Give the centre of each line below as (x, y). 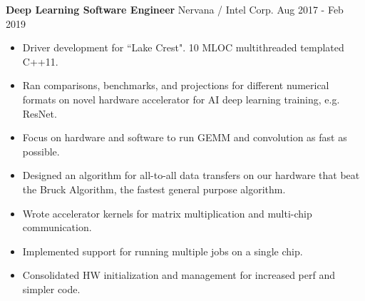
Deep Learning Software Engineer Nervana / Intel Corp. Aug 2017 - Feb (175, 9)
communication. (57, 227)
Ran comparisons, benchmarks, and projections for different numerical (176, 85)
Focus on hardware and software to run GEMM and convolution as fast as (185, 137)
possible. (41, 151)
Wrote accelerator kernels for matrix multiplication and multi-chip (167, 213)
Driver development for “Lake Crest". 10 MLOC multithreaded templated (183, 47)
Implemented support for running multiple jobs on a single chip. (163, 251)
